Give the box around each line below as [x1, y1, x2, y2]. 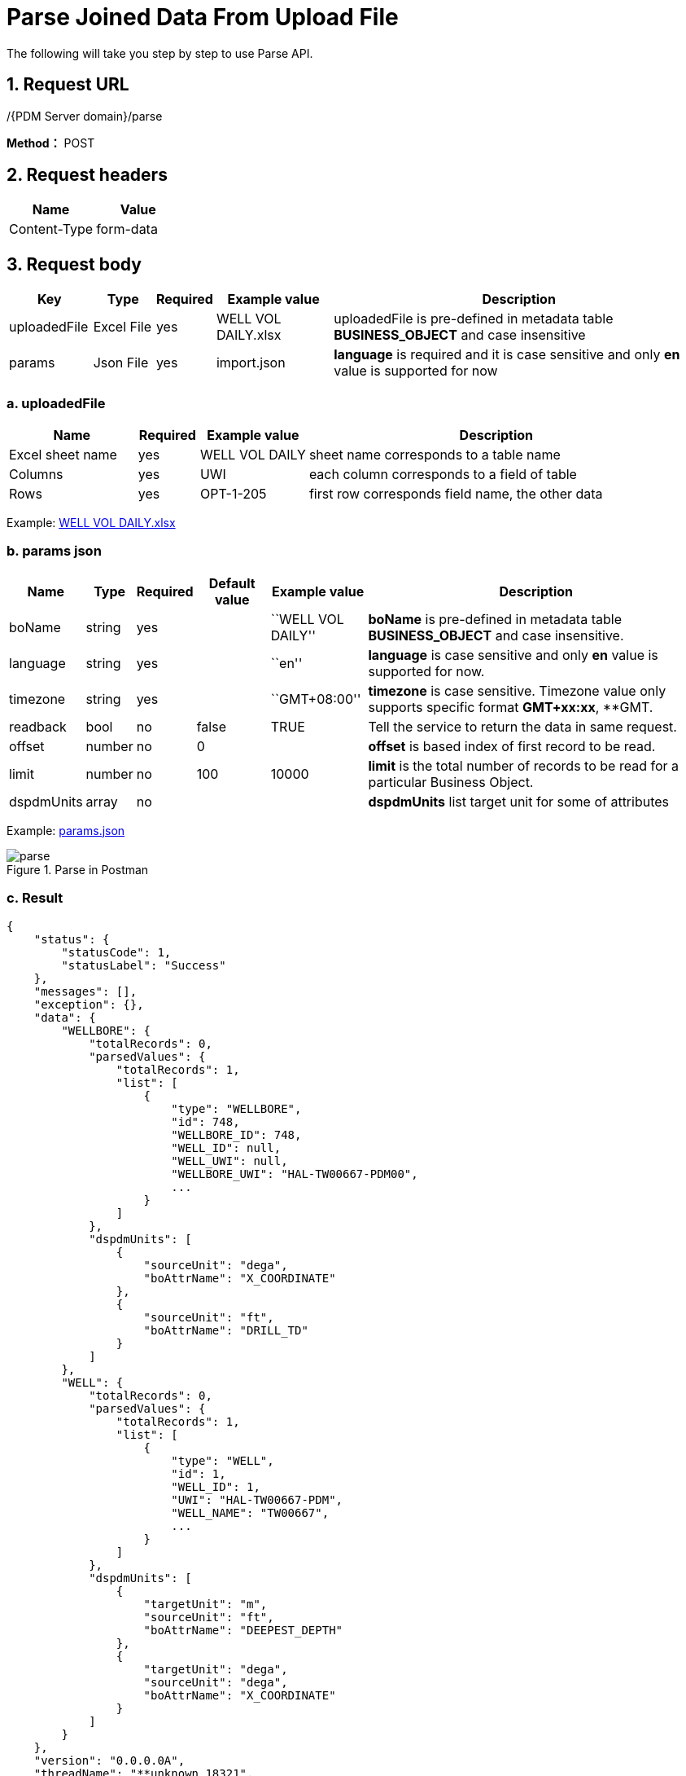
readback [9, 718, 67, 735]
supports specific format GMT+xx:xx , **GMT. [368, 698, 653, 715]
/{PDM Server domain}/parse [7, 108, 163, 123]
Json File [93, 354, 149, 371]
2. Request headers [7, 165, 168, 186]
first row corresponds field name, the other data [308, 486, 603, 503]
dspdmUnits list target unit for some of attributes [368, 793, 670, 810]
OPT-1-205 [199, 486, 267, 503]
